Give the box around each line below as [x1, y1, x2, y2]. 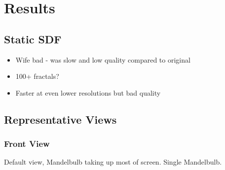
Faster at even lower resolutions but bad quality [15, 87, 161, 98]
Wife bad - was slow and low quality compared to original [15, 54, 190, 65]
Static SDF [4, 31, 62, 46]
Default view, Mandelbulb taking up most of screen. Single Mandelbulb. [4, 157, 222, 167]
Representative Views [4, 111, 117, 127]
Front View [4, 137, 50, 150]
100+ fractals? [15, 71, 59, 81]
